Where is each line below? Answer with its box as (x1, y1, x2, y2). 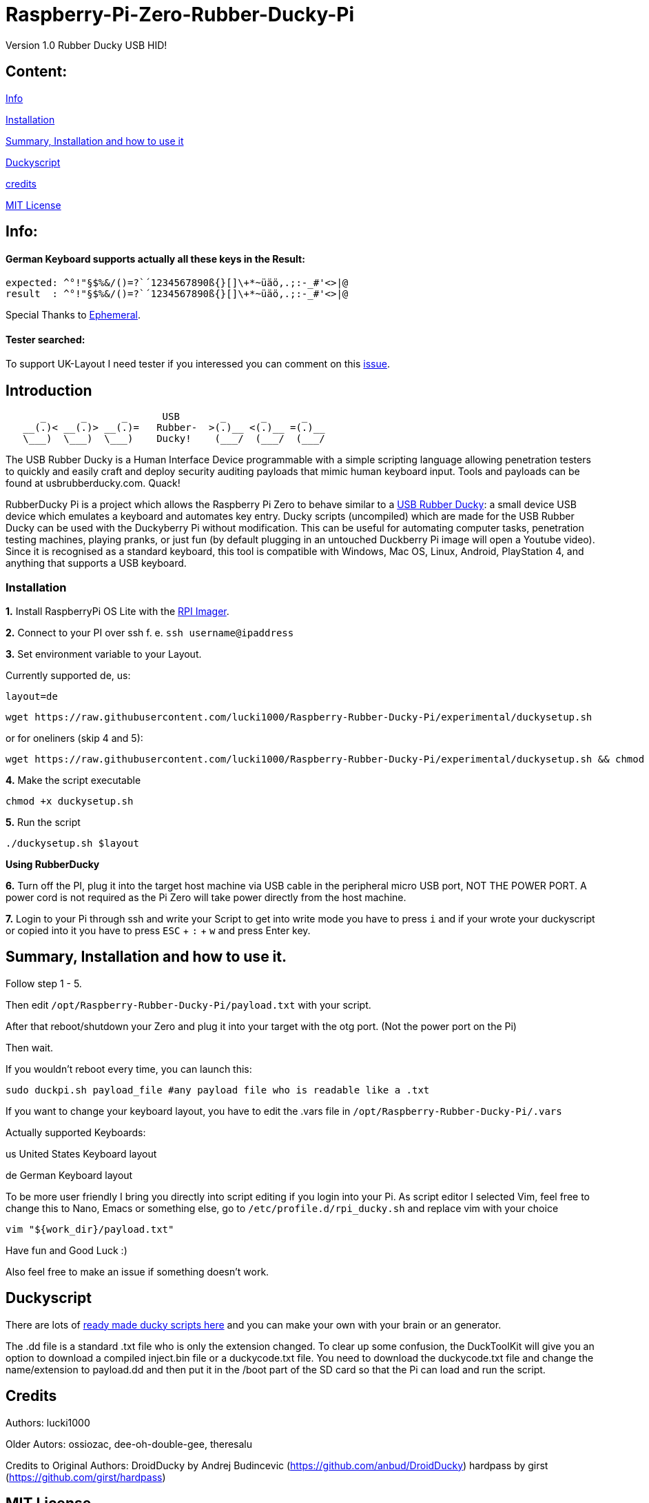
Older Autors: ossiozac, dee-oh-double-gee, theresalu (6, 1438, 253, 1450)
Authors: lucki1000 (6, 1416, 90, 1429)
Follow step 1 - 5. (6, 977, 82, 989)
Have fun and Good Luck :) (6, 1244, 127, 1256)
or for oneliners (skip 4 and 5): (6, 732, 143, 745)
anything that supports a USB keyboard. (6, 557, 187, 569)
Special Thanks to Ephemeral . (6, 309, 141, 321)
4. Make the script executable (6, 774, 141, 787)
